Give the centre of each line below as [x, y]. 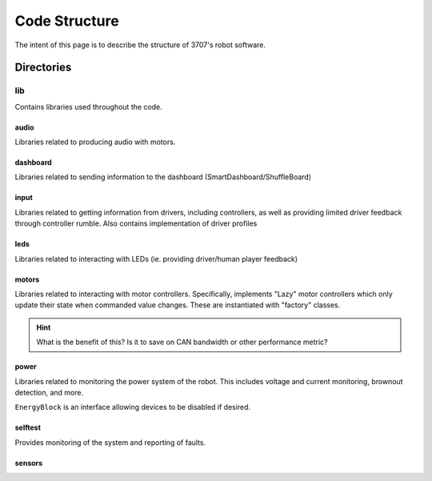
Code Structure [67, 21]
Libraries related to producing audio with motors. [95, 142]
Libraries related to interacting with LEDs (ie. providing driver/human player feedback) [156, 259]
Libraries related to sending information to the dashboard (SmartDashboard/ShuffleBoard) [163, 177]
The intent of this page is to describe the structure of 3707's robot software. [140, 45]
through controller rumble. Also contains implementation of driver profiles [136, 223]
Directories [43, 68]
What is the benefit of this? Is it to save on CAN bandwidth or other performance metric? [182, 342]
